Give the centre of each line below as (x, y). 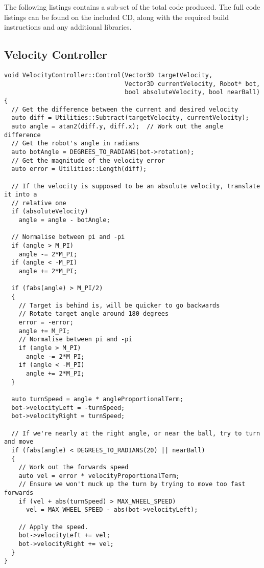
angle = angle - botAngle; (64, 220)
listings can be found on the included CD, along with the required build (116, 17)
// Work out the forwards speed (74, 467)
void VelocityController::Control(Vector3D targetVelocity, (109, 75)
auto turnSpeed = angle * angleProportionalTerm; (97, 399)
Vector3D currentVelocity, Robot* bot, (193, 84)
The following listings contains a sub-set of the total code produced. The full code (132, 7)
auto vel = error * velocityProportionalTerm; (99, 476)
